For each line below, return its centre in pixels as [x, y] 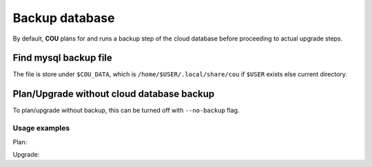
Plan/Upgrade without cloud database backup [114, 94]
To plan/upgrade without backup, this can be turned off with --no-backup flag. [126, 111]
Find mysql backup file [63, 58]
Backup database [64, 18]
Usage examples [41, 129]
